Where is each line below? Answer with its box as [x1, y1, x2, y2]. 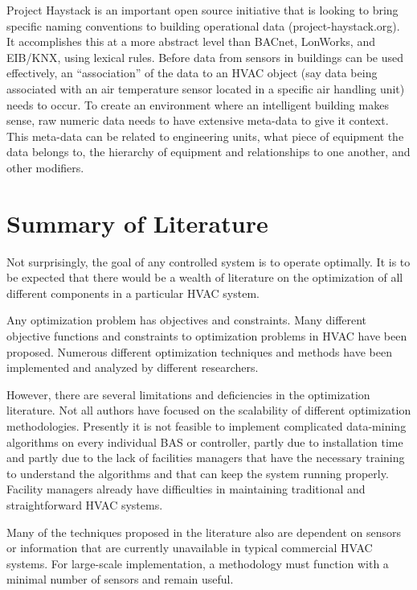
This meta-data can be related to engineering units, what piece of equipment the [6, 127, 404, 144]
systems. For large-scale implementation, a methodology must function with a [6, 555, 389, 571]
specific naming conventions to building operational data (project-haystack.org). [6, 17, 400, 34]
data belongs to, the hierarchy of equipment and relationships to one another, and [6, 143, 411, 160]
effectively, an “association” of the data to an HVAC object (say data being [6, 64, 378, 81]
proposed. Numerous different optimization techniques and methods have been [6, 343, 392, 360]
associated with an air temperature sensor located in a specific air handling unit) [6, 80, 405, 97]
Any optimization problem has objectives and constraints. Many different [6, 312, 367, 328]
